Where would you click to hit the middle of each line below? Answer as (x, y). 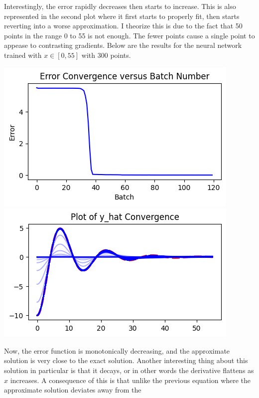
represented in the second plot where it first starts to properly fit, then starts (122, 16)
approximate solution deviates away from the (73, 390)
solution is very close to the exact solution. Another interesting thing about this (126, 360)
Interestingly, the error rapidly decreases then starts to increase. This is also (120, 6)
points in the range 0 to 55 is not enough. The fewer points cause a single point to (129, 35)
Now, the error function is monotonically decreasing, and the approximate (117, 350)
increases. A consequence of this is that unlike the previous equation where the (130, 380)
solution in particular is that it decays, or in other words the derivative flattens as (129, 370)
